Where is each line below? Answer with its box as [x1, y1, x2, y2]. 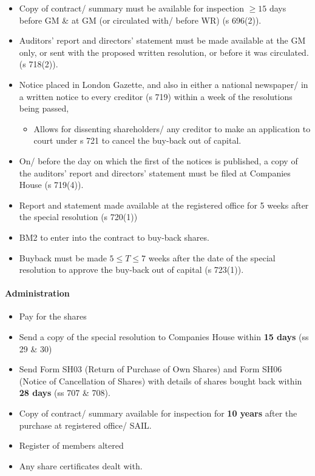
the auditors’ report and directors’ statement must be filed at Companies [19, 166, 291, 179]
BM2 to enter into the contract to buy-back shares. [19, 230, 209, 243]
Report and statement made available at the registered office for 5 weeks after [19, 198, 309, 211]
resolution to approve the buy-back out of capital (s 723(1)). [19, 263, 244, 276]
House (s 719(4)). [19, 178, 84, 191]
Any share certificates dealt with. [19, 459, 143, 472]
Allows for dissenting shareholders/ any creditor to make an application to [33, 122, 311, 135]
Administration [5, 287, 70, 300]
